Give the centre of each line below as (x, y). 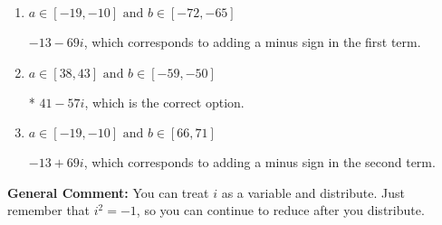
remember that (49, 210)
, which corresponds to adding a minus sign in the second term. (259, 162)
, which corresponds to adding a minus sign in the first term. (252, 42)
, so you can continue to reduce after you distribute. (280, 210)
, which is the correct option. (164, 102)
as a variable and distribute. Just (313, 192)
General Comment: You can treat (108, 192)
